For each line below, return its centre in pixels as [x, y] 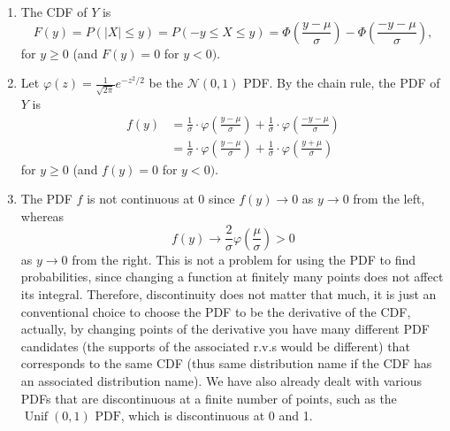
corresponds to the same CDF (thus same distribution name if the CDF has [226, 363]
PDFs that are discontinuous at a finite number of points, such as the [209, 398]
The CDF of [54, 12]
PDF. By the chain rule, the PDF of [342, 83]
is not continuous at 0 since [161, 199]
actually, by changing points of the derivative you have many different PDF [225, 329]
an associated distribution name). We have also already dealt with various [221, 380]
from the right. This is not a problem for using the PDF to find [244, 259]
